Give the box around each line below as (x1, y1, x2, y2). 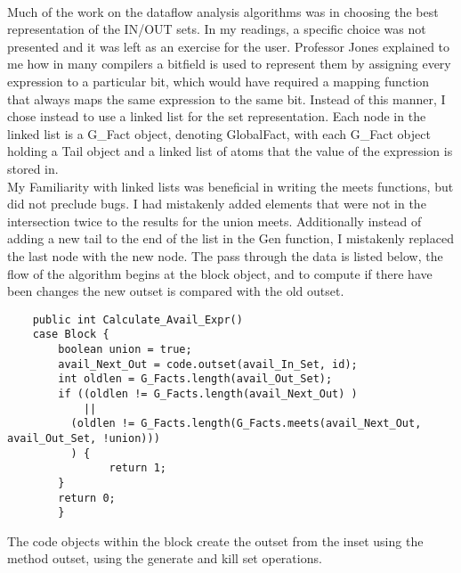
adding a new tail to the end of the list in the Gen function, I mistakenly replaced (7, 229, 454, 248)
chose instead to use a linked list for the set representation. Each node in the (7, 107, 426, 126)
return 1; (109, 462, 166, 475)
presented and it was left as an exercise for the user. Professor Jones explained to (7, 37, 450, 55)
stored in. (7, 159, 59, 177)
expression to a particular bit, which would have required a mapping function (7, 71, 430, 90)
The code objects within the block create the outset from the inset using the (7, 531, 424, 550)
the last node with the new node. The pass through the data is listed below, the (7, 246, 443, 265)
